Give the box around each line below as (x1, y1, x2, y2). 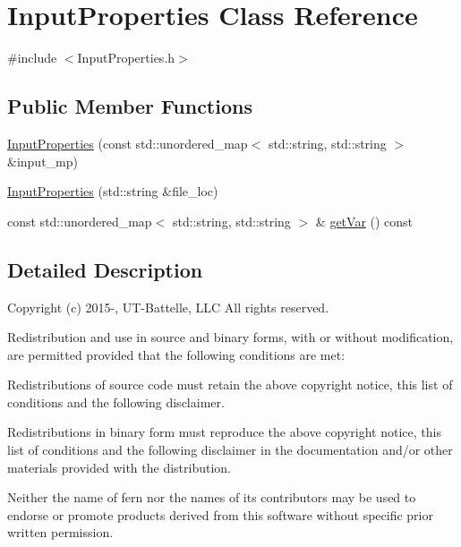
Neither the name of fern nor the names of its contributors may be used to (7, 488, 416, 507)
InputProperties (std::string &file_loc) (7, 182, 218, 201)
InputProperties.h (77, 48, 175, 67)
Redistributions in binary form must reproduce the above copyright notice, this (7, 423, 441, 441)
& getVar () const (315, 211, 414, 230)
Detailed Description (7, 255, 203, 283)
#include (7, 48, 57, 67)
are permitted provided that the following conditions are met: (7, 345, 346, 363)
